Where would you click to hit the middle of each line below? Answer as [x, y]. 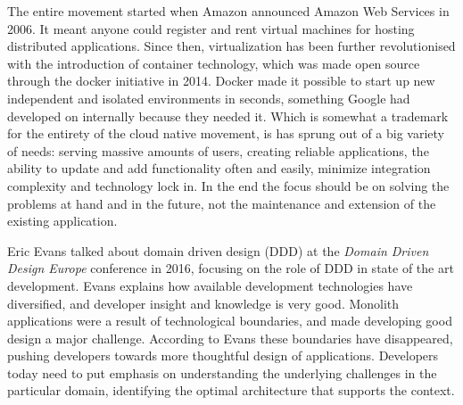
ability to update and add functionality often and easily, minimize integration [219, 168]
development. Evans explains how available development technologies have [210, 285]
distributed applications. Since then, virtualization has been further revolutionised [231, 46]
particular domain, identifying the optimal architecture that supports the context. [231, 390]
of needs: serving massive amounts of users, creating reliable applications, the [218, 150]
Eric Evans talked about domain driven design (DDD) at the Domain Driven [218, 250]
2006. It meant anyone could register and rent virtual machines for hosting [211, 28]
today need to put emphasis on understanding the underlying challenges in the [222, 372]
